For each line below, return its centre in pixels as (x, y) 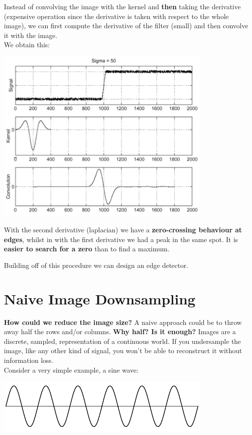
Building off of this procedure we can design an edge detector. (96, 265)
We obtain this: (27, 45)
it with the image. (31, 35)
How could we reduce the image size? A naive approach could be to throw (123, 322)
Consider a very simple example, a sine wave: (71, 369)
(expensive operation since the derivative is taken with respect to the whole (116, 16)
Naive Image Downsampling (100, 298)
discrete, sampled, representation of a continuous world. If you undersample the (123, 341)
